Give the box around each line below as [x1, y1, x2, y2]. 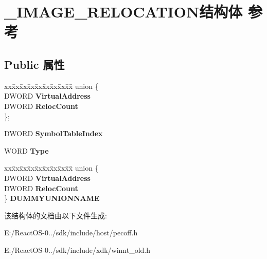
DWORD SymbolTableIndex [4, 128, 103, 139]
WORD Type [4, 145, 49, 156]
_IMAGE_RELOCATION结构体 [4, 1, 243, 22]
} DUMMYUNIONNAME [4, 193, 100, 203]
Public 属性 [4, 56, 65, 72]
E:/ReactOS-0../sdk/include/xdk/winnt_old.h [4, 244, 151, 255]
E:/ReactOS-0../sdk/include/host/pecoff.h [4, 227, 138, 238]
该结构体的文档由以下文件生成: [4, 210, 107, 220]
